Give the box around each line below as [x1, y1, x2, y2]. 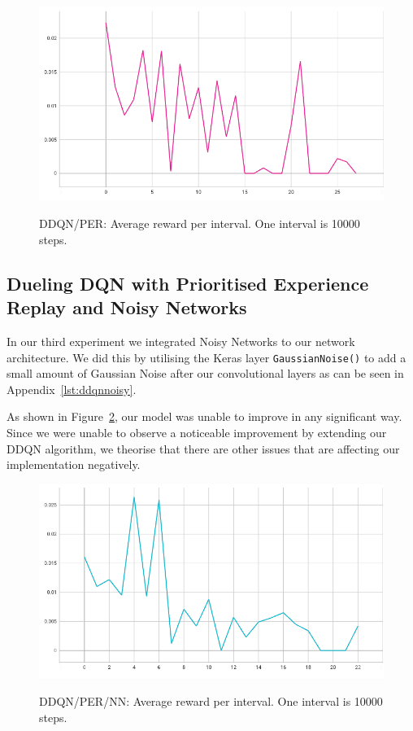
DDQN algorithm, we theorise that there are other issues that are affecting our [7, 440, 400, 457]
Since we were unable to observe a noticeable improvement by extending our [7, 424, 387, 441]
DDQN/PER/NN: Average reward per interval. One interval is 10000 [39, 693, 383, 710]
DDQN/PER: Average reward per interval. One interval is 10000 [39, 215, 360, 232]
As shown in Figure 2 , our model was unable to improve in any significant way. [7, 408, 402, 425]
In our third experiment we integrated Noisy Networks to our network [7, 333, 355, 350]
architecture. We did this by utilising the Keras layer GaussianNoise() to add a [7, 348, 406, 365]
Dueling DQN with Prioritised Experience [7, 270, 369, 295]
